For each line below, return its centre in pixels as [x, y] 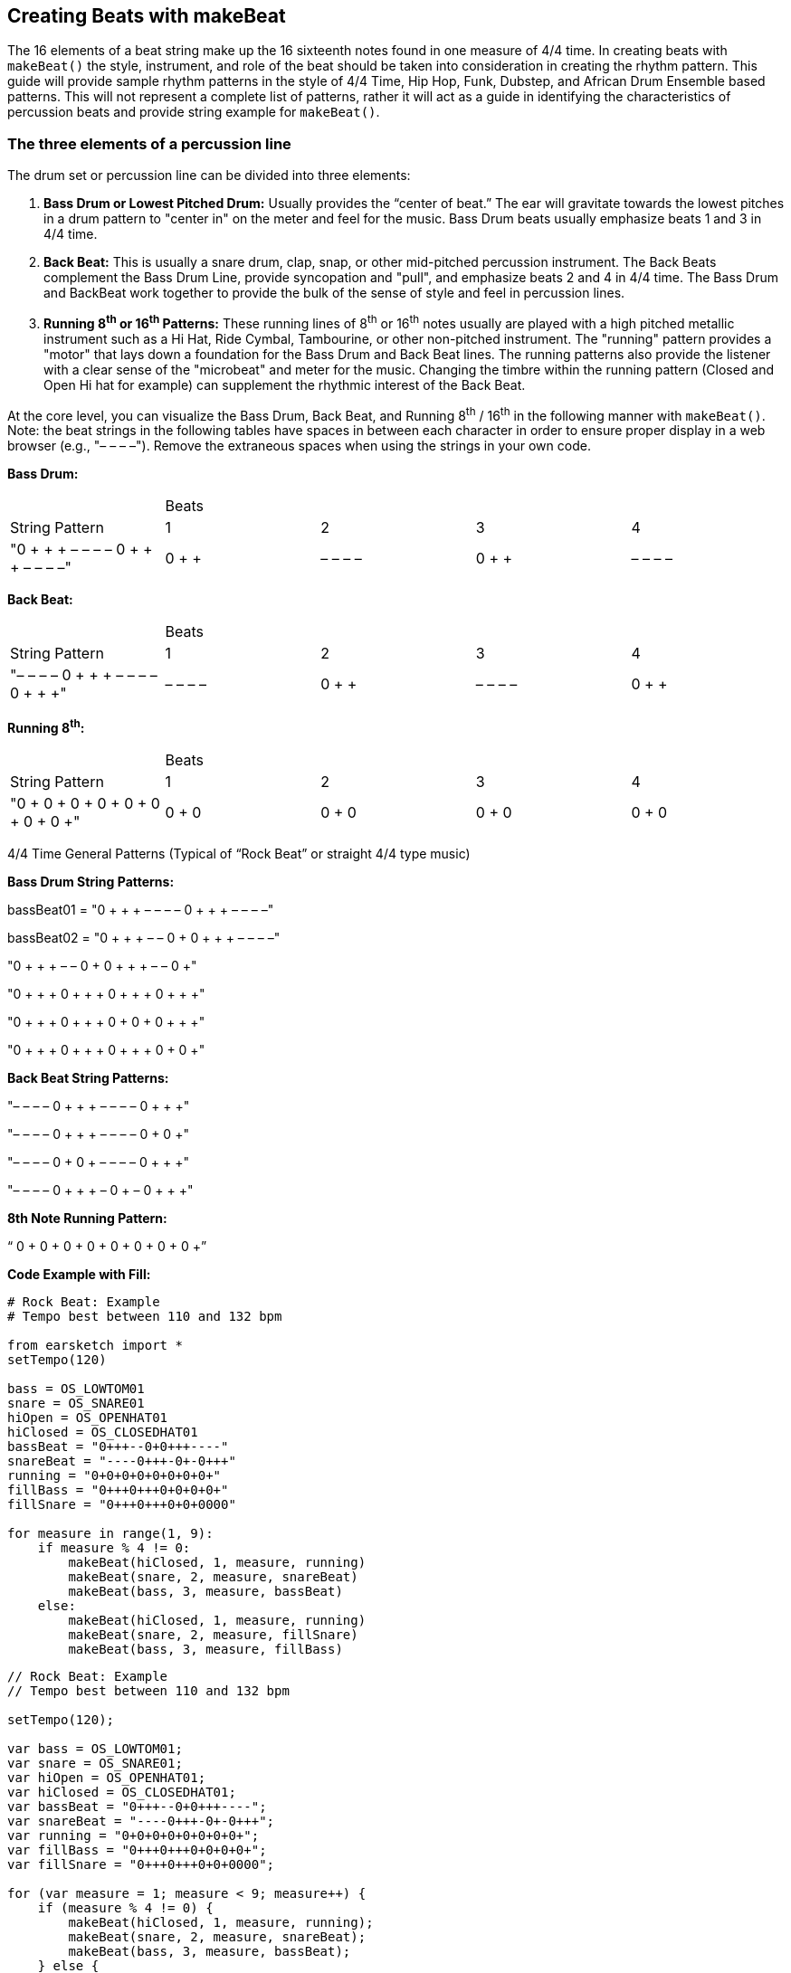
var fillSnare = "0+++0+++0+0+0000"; [141, 1865]
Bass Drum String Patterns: [91, 882]
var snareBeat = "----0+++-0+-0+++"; [141, 1821]
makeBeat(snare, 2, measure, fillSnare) [213, 1635]
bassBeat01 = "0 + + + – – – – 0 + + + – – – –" [141, 910]
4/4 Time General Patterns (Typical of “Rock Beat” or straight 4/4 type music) [239, 854]
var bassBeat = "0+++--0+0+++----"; [137, 1807]
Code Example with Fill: [79, 1275]
